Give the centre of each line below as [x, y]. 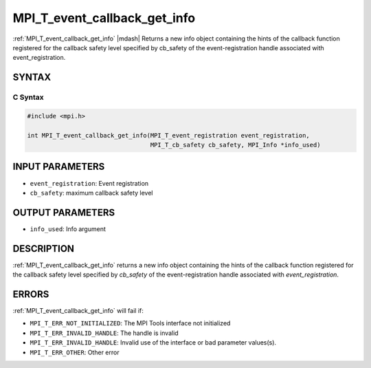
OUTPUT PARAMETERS [64, 212]
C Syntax [28, 98]
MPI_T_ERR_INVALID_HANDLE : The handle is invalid [104, 333]
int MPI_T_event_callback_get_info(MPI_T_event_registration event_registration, [169, 135]
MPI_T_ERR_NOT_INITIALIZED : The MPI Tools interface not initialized [130, 323]
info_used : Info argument [68, 229]
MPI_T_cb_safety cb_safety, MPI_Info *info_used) [235, 145]
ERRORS [31, 294]
